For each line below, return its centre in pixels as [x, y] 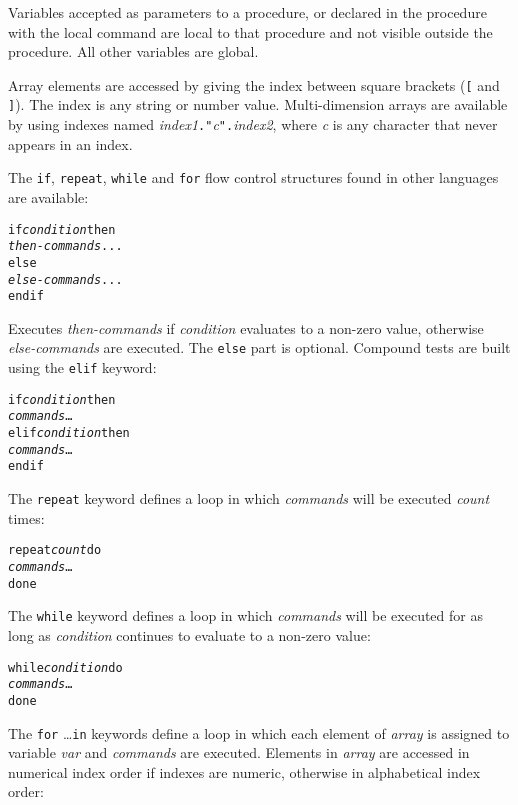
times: [26, 517]
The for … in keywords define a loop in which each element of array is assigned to [259, 732]
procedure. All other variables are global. [133, 51]
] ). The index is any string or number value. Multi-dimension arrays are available [258, 104]
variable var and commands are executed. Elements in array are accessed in [239, 752]
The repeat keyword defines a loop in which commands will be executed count [249, 498]
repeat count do [55, 550]
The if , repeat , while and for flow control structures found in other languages [253, 177]
